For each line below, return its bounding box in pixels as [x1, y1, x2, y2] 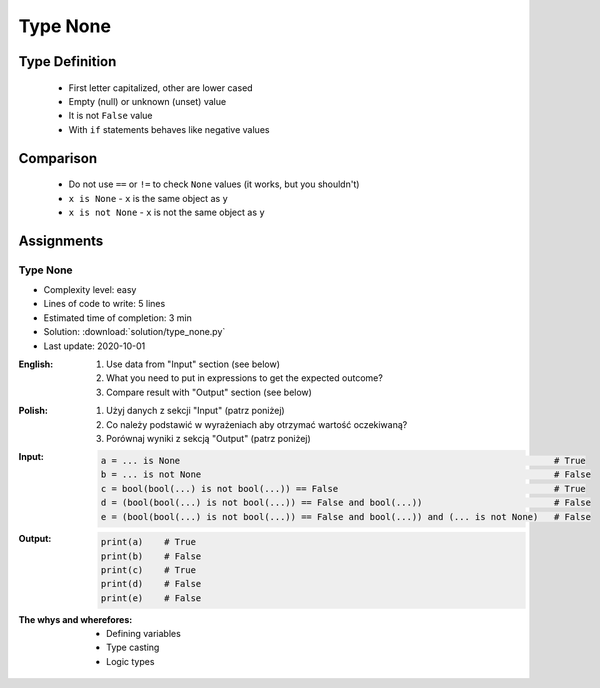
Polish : [18, 405, 49, 417]
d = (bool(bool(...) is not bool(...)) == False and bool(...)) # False [100, 497, 592, 509]
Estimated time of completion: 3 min [43, 311, 192, 324]
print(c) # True [100, 564, 197, 575]
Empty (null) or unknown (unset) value [68, 95, 227, 107]
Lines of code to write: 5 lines [43, 298, 166, 310]
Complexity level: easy [43, 284, 137, 296]
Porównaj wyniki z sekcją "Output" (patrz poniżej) [106, 432, 312, 444]
